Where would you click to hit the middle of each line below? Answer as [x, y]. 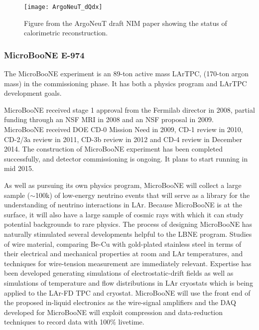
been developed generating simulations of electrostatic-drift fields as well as [119, 273]
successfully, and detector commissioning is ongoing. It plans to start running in [126, 158]
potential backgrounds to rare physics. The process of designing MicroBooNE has [128, 224]
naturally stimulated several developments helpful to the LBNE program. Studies [128, 234]
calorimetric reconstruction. [66, 33]
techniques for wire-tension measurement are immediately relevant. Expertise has [128, 263]
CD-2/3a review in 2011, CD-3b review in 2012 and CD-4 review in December [123, 139]
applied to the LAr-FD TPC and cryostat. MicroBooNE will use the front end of [127, 292]
